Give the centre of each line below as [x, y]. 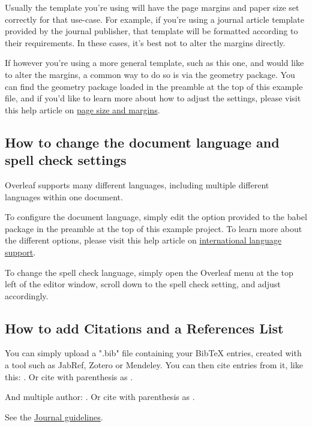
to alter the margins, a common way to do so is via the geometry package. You [150, 74]
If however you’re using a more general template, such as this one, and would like [154, 63]
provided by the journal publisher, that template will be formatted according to [151, 31]
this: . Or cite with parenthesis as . [69, 376]
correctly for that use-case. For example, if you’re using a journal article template [154, 19]
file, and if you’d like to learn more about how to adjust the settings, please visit [153, 98]
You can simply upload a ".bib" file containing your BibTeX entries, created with [153, 353]
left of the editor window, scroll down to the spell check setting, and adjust [143, 284]
